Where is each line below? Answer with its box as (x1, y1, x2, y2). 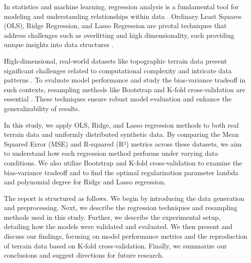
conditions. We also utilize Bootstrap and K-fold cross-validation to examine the (4, 157, 242, 167)
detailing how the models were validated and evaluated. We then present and (4, 221, 233, 231)
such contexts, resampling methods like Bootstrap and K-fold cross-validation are (4, 84, 245, 94)
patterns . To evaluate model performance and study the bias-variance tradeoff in (4, 75, 246, 85)
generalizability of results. (4, 103, 80, 113)
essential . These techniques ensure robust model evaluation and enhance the (4, 94, 232, 104)
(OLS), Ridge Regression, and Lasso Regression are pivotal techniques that (4, 20, 227, 31)
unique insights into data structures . (4, 39, 114, 49)
